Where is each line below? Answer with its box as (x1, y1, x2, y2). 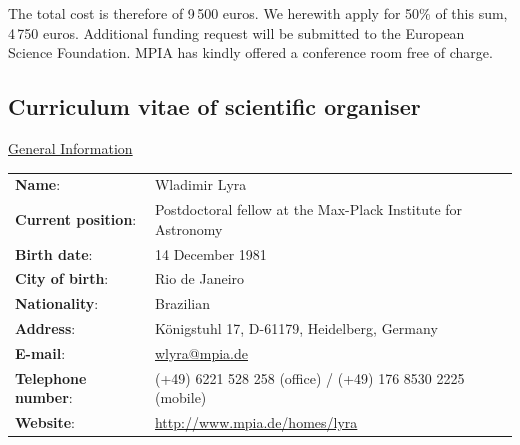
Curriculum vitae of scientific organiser (8, 91, 421, 122)
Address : (15, 318, 76, 339)
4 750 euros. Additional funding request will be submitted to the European (8, 22, 465, 43)
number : (15, 387, 73, 408)
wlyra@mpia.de (154, 342, 248, 363)
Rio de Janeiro (154, 268, 245, 289)
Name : (15, 174, 61, 195)
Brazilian (154, 293, 211, 314)
